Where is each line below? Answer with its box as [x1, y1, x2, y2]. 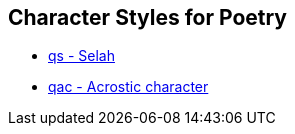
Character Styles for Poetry [8, 5, 288, 30]
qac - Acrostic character [48, 78, 209, 96]
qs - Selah [48, 47, 115, 65]
